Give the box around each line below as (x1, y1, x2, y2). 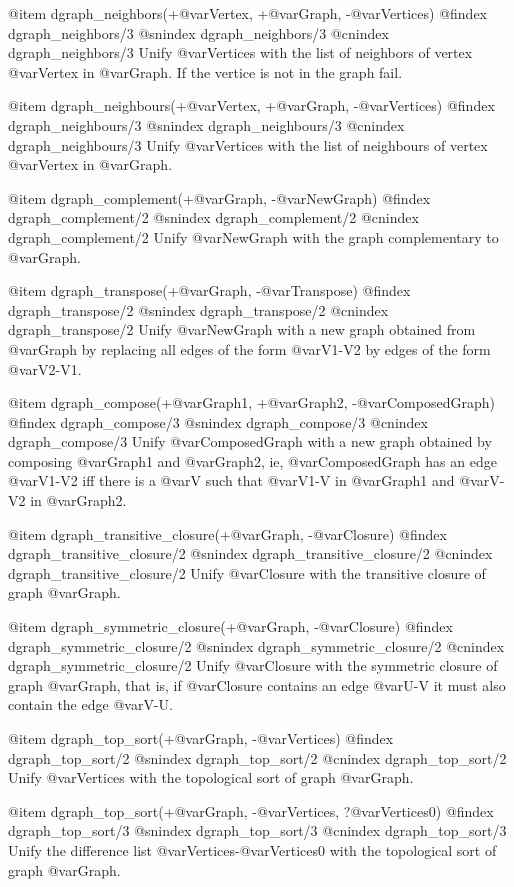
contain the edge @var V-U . (8, 694, 173, 715)
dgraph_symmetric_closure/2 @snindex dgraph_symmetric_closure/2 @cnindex (8, 635, 505, 656)
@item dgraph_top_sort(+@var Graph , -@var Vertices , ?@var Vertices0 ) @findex (8, 800, 494, 821)
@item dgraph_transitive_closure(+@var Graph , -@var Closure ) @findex (8, 523, 447, 544)
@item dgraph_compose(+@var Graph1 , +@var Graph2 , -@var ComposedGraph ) (8, 392, 495, 413)
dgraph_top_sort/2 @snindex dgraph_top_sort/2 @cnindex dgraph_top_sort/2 (8, 747, 507, 768)
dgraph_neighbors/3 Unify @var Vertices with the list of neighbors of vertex (8, 42, 473, 63)
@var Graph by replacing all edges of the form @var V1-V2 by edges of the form (8, 338, 491, 359)
